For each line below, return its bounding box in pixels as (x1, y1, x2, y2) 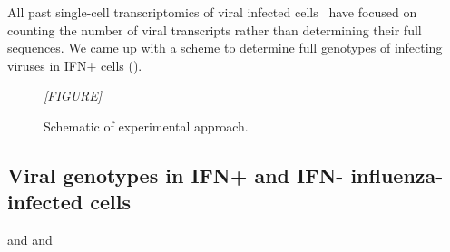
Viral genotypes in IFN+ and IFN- (7, 160, 344, 189)
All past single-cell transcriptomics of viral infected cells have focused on (7, 3, 417, 21)
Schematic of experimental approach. (44, 116, 249, 135)
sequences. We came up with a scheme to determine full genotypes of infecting (7, 38, 443, 57)
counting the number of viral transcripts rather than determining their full (7, 20, 422, 39)
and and (7, 230, 53, 249)
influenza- (350, 160, 444, 189)
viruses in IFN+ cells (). (7, 55, 142, 74)
